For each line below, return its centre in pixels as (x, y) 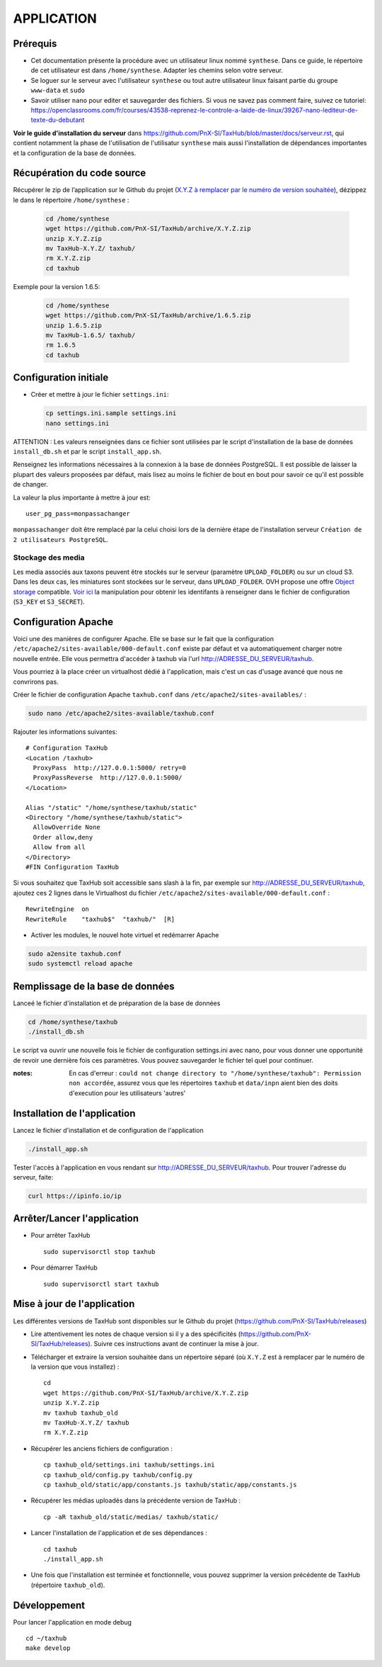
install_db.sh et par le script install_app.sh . (87, 451)
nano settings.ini (77, 423)
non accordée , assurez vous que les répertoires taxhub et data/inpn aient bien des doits (204, 1083)
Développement (49, 1605)
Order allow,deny (63, 837)
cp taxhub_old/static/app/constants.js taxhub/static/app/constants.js (170, 1485)
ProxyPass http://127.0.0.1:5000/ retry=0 (110, 768)
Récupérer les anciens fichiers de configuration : (102, 1448)
